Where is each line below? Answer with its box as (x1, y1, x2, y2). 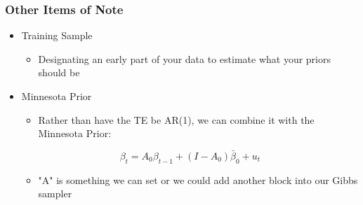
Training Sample (21, 28, 93, 43)
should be (38, 65, 80, 80)
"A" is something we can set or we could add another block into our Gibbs (38, 172, 358, 187)
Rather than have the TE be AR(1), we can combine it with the (38, 112, 315, 127)
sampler (38, 186, 72, 201)
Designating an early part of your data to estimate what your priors (38, 51, 331, 66)
